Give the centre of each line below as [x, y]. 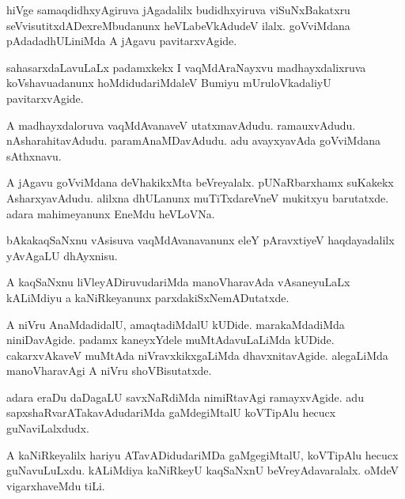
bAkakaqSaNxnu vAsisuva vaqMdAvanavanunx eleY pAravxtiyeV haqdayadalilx [201, 240]
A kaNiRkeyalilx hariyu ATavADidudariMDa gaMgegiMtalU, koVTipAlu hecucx [202, 454]
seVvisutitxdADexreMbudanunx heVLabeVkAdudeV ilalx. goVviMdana [178, 25]
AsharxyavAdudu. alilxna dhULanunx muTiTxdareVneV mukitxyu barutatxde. [198, 197]
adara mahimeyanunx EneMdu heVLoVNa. [111, 213]
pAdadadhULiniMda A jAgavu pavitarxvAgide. [122, 41]
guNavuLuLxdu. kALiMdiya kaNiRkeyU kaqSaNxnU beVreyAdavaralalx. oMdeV [203, 470]
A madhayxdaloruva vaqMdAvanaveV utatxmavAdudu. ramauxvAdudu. [181, 125]
